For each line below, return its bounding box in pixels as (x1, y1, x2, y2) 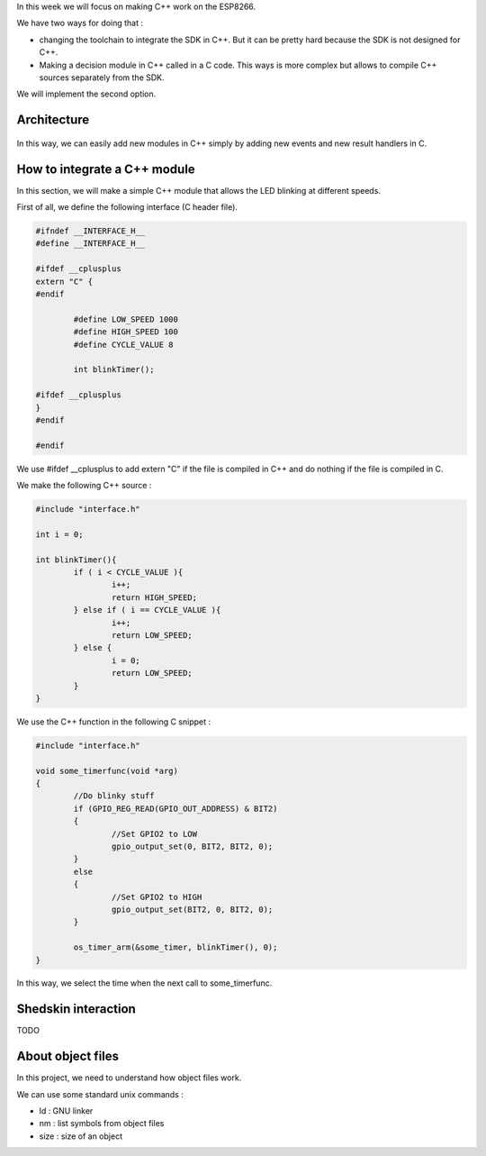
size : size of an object (39, 1131, 123, 1142)
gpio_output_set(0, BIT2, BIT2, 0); (111, 841, 274, 851)
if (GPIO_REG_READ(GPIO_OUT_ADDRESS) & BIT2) (73, 803, 278, 814)
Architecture (16, 113, 90, 128)
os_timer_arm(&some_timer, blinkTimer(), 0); (73, 942, 278, 952)
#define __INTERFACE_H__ (35, 239, 146, 249)
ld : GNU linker (39, 1106, 94, 1116)
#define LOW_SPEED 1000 (73, 314, 179, 324)
